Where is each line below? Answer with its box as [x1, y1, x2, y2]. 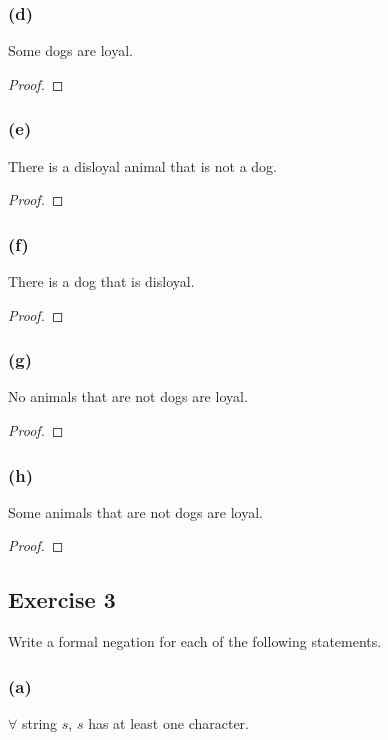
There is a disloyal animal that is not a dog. [8, 155, 277, 176]
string [21, 713, 58, 734]
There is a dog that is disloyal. [8, 271, 195, 292]
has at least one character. [88, 713, 249, 734]
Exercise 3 [8, 584, 116, 615]
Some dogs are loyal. [8, 40, 133, 61]
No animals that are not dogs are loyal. [8, 386, 248, 407]
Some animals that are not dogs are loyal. [8, 501, 263, 522]
